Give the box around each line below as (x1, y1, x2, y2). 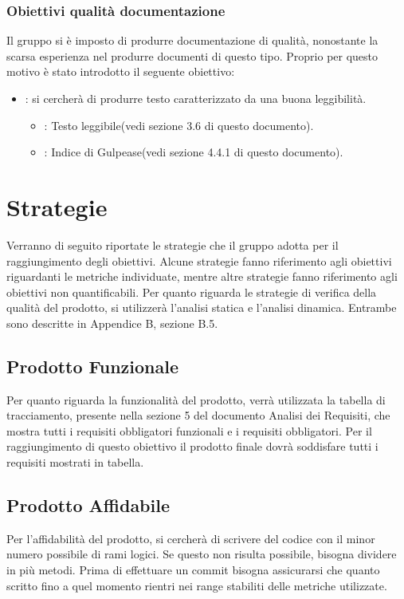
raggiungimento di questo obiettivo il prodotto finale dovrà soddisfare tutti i (6, 438, 379, 455)
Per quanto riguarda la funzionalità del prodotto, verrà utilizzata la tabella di (6, 391, 386, 408)
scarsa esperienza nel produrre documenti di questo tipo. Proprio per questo (6, 47, 379, 64)
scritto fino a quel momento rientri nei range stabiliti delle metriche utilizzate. (6, 577, 387, 593)
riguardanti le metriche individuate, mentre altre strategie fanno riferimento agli (6, 268, 398, 285)
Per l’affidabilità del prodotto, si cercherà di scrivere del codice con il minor (6, 530, 375, 546)
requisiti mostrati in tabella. (6, 454, 144, 471)
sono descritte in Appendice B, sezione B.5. (6, 314, 218, 331)
